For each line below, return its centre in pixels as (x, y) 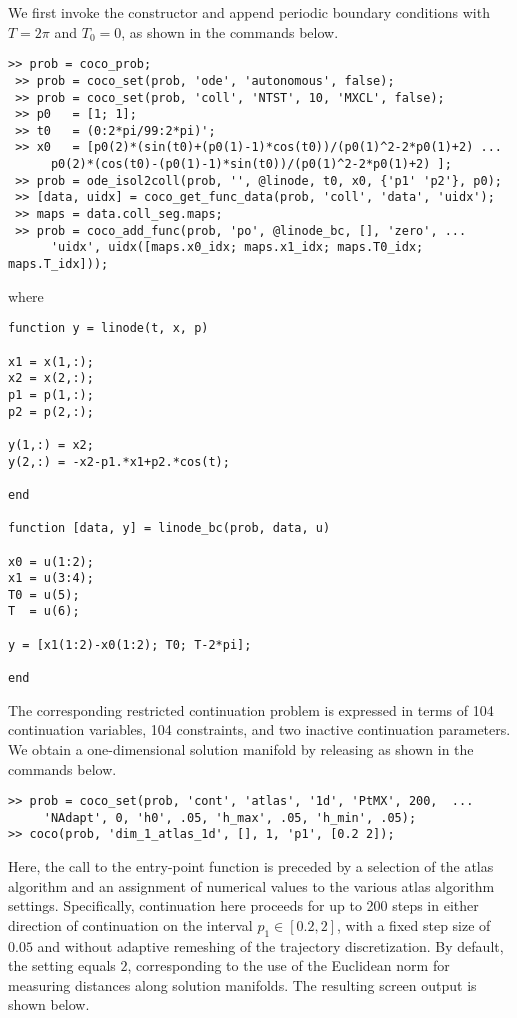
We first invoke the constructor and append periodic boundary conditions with (249, 12)
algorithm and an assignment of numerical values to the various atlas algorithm (251, 885)
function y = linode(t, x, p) (108, 328)
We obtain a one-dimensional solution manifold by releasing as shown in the (241, 748)
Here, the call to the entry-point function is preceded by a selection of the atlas (251, 866)
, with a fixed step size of (414, 924)
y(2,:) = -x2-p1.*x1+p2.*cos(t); (119, 461)
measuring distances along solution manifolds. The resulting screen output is (242, 984)
